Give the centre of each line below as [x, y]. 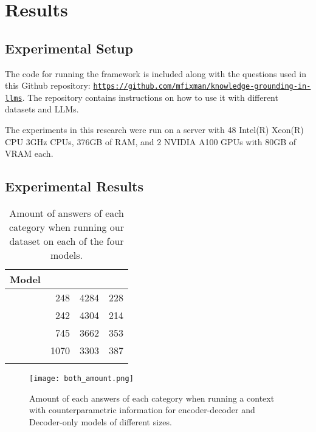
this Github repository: [48, 85]
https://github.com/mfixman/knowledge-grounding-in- [202, 87]
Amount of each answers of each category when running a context [152, 398]
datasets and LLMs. [42, 109]
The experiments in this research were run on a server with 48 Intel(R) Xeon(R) [154, 130]
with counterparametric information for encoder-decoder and [142, 410]
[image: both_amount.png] [81, 379]
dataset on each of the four [67, 241]
